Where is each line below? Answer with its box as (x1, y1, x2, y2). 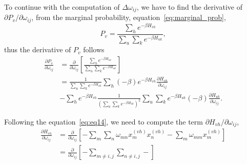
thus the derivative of (4, 44, 71, 55)
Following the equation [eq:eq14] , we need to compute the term (4, 116, 203, 127)
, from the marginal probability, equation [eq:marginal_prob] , (31, 12, 226, 23)
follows (83, 44, 105, 55)
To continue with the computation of (4, 2, 120, 12)
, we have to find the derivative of (136, 2, 242, 12)
